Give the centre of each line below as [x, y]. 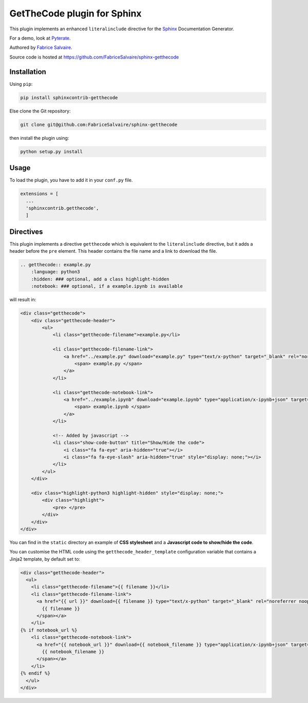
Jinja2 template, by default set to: [45, 559]
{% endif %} [35, 673]
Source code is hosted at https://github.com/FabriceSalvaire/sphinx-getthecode [94, 57]
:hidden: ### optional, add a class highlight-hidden [100, 279]
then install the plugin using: [39, 138]
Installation [28, 72]
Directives [26, 232]
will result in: [23, 300]
